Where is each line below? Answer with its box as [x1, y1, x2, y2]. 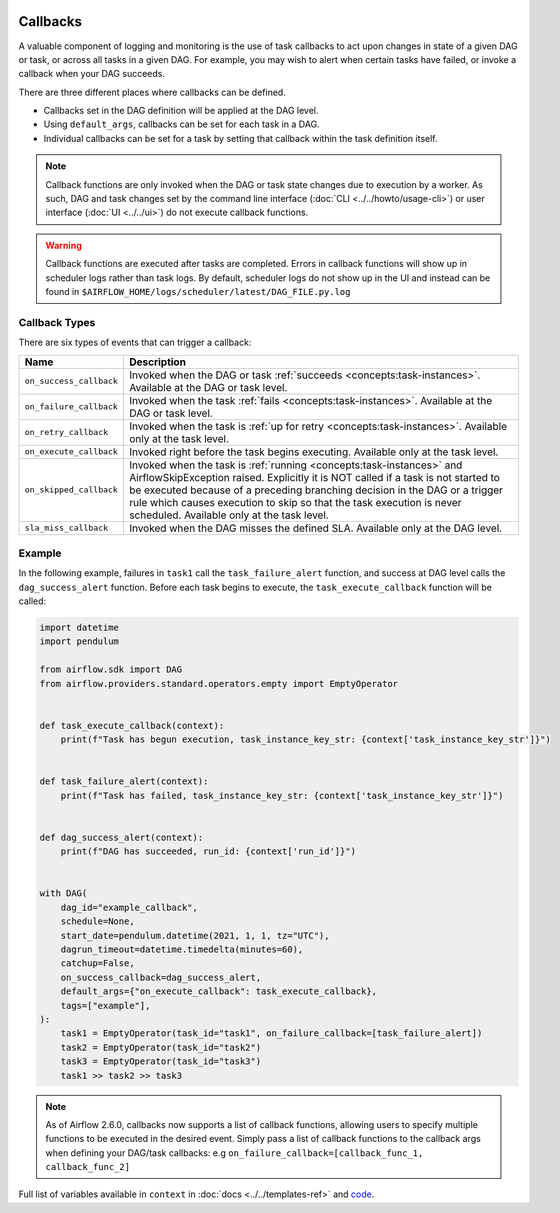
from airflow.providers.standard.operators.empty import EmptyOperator [39, 678, 399, 689]
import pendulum [39, 636, 120, 647]
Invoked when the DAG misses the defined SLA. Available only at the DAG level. [128, 521, 503, 535]
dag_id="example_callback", [60, 901, 199, 913]
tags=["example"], [60, 1000, 151, 1011]
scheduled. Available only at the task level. [128, 508, 329, 522]
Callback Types [18, 315, 96, 329]
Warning [45, 239, 82, 251]
